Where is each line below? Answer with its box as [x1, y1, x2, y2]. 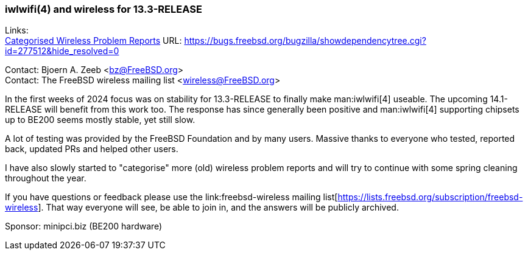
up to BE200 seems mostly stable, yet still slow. [5, 114, 195, 125]
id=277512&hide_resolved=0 [5, 46, 119, 57]
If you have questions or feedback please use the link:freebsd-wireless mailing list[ [5, 192, 338, 203]
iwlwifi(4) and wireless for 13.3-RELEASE [5, 3, 202, 15]
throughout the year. [5, 173, 86, 184]
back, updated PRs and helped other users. [5, 144, 178, 155]
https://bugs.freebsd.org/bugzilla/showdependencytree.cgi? [184, 35, 426, 46]
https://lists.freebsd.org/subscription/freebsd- [337, 192, 523, 203]
